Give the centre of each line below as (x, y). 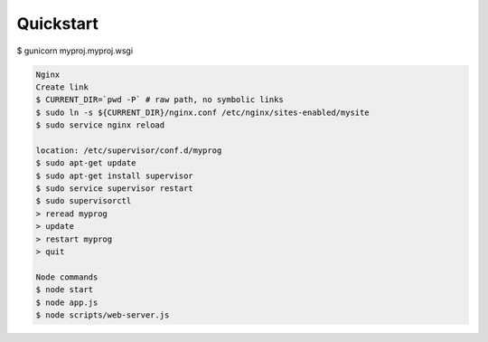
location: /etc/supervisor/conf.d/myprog (129, 150)
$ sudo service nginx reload (100, 125)
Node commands (67, 277)
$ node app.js (67, 302)
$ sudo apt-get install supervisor (114, 176)
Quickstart (58, 24)
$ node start (65, 290)
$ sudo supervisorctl (84, 201)
